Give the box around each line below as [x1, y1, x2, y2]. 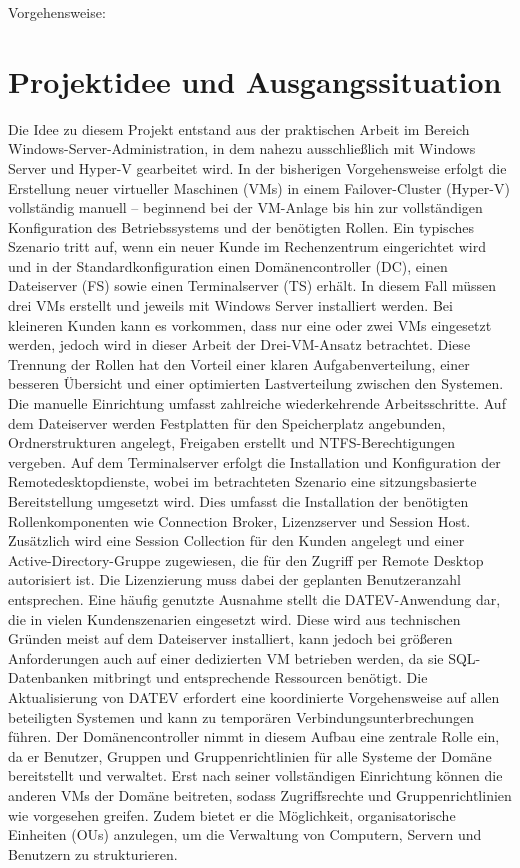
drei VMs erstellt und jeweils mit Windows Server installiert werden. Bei [8, 295, 453, 316]
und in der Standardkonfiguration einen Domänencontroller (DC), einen [8, 255, 448, 276]
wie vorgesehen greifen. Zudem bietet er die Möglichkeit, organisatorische [8, 804, 456, 825]
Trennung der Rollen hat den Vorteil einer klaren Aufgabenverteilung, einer [8, 353, 470, 374]
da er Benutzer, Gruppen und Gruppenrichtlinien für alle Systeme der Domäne [8, 745, 492, 766]
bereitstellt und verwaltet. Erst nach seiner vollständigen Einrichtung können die [8, 765, 503, 786]
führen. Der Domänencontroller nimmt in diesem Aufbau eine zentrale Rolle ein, [8, 726, 500, 747]
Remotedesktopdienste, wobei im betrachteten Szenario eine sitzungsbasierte [8, 471, 477, 492]
